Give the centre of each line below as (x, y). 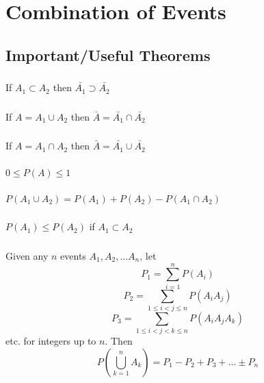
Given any (27, 255)
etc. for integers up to (51, 341)
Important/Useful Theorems (108, 54)
